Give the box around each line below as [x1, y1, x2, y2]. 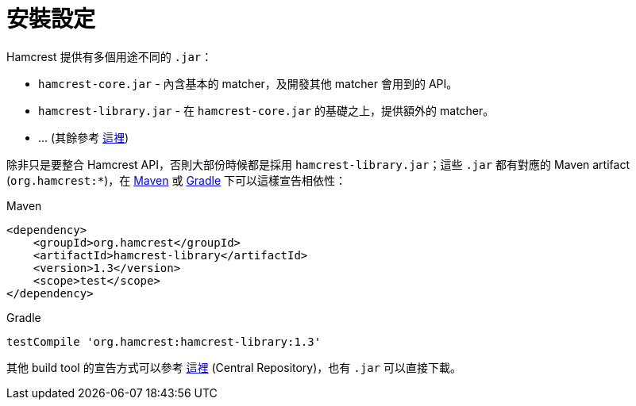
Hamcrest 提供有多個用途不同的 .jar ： [6, 49, 213, 63]
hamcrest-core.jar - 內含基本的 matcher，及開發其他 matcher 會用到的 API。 [38, 76, 458, 90]
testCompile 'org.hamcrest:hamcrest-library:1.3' [6, 335, 322, 348]
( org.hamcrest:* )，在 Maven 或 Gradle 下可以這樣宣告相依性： [6, 173, 347, 187]
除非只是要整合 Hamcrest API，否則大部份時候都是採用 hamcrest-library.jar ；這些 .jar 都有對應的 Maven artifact [6, 157, 630, 171]
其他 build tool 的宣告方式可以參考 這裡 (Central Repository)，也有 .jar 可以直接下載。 [6, 360, 461, 374]
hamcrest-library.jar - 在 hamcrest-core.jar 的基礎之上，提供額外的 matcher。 [38, 103, 495, 117]
